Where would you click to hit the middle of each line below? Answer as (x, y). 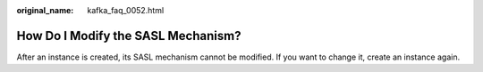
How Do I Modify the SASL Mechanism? (129, 36)
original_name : (45, 10)
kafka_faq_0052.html (126, 10)
